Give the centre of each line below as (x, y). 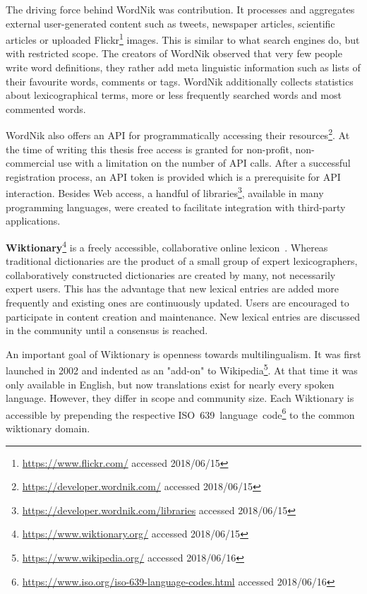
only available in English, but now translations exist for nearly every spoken (170, 384)
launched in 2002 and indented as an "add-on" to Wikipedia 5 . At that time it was (182, 369)
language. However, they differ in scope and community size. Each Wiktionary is (180, 398)
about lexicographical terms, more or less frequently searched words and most (174, 95)
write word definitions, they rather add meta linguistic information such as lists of (183, 67)
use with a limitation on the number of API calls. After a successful (204, 163)
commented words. (46, 108)
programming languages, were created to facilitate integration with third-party (176, 207)
